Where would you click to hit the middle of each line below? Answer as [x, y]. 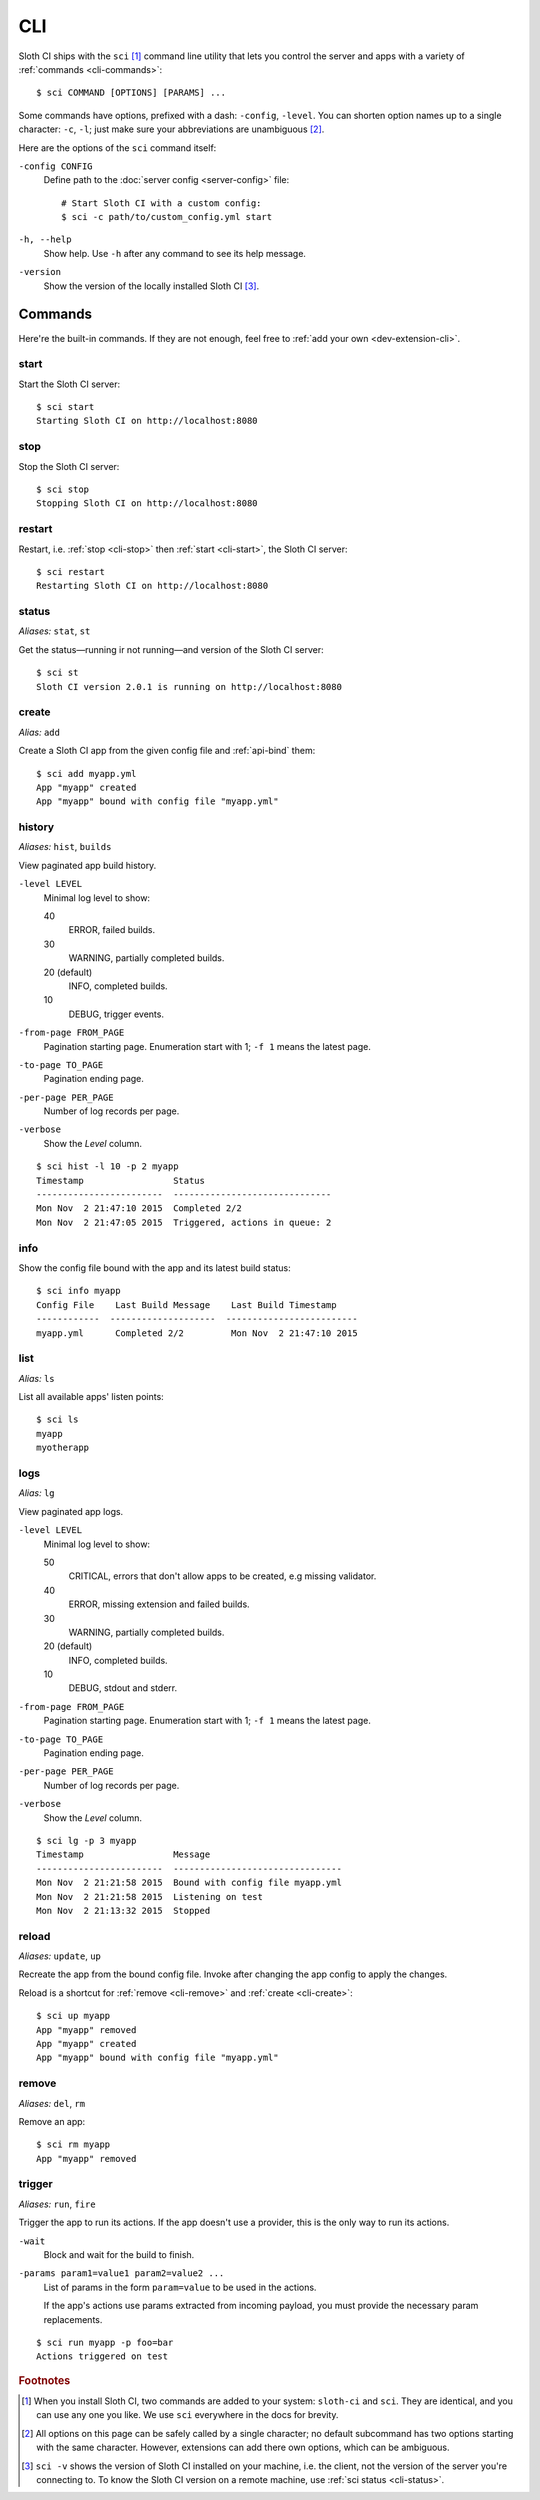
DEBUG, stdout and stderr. [123, 1688]
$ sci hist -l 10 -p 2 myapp [107, 1166]
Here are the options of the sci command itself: [117, 147]
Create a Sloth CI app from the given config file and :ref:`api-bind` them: [167, 751]
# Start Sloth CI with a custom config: [161, 203]
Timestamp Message [123, 1854]
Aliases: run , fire [57, 2204]
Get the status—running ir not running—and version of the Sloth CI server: [171, 649]
